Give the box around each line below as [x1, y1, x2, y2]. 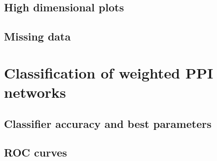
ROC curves [4, 145, 67, 160]
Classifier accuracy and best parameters [4, 116, 212, 131]
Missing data [4, 29, 71, 44]
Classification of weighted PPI [4, 62, 214, 82]
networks [4, 81, 66, 102]
